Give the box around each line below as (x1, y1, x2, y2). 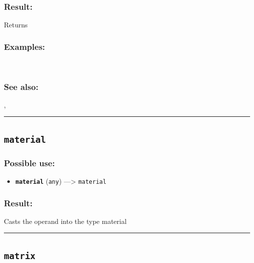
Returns (4, 20, 28, 30)
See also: (4, 80, 39, 92)
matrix (4, 250, 36, 261)
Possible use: (4, 156, 55, 169)
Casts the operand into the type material (4, 216, 127, 226)
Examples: (4, 40, 45, 52)
